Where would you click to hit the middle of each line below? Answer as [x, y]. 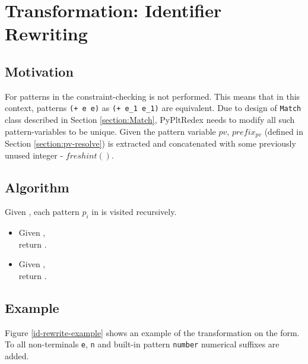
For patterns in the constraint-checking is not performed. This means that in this [153, 96]
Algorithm [37, 187]
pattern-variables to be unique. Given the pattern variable [110, 131]
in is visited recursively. [134, 212]
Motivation [39, 71]
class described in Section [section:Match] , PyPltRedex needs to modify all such [150, 120]
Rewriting [46, 34]
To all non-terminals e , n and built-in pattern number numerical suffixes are [142, 344]
